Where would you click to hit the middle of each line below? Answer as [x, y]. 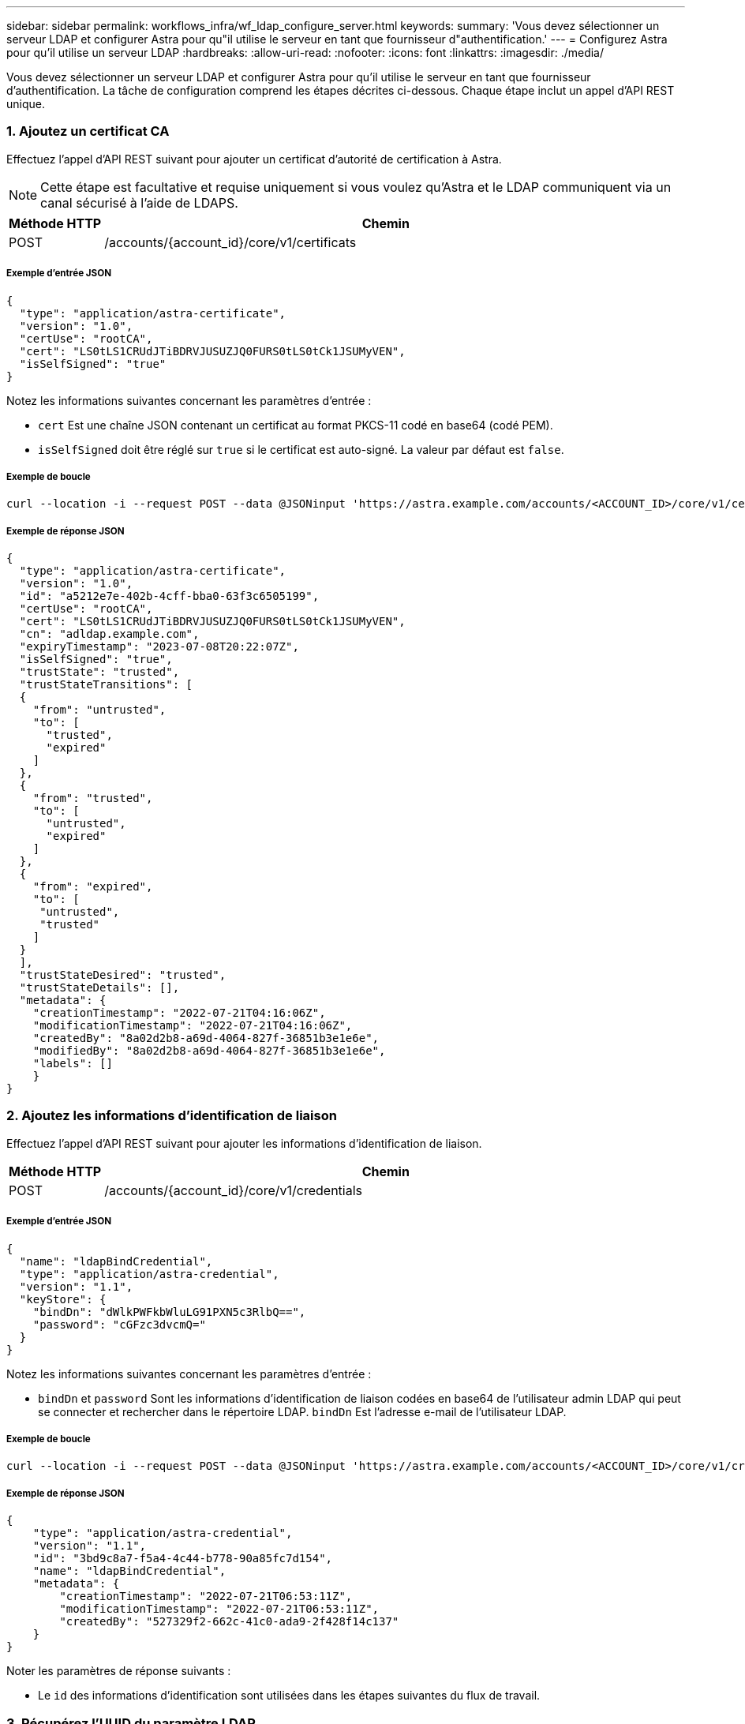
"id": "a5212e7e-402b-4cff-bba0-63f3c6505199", [169, 596]
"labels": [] [73, 1064]
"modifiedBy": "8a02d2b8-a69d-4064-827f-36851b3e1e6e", [209, 1051]
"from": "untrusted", [99, 710]
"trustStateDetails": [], [99, 988]
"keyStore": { [63, 1299]
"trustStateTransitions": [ [106, 685]
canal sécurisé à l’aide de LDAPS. [139, 202]
